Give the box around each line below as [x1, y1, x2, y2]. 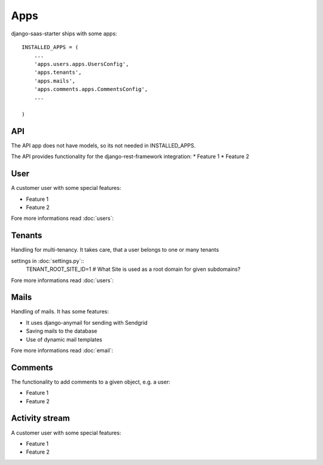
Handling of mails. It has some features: [11, 308, 109, 315]
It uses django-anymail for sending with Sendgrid [26, 319, 148, 326]
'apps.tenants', [33, 69, 82, 76]
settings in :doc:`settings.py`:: [11, 257, 84, 264]
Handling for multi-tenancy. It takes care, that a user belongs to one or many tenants [11, 246, 220, 253]
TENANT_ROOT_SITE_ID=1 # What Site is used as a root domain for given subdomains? [26, 265, 240, 273]
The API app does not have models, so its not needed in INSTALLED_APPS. [11, 141, 196, 149]
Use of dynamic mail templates [26, 336, 103, 343]
